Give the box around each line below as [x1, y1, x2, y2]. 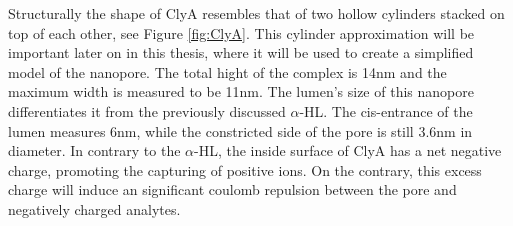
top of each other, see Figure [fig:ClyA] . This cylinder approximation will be [8, 22, 475, 43]
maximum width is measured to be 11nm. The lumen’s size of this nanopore [8, 81, 474, 102]
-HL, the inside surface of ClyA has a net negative [194, 140, 502, 161]
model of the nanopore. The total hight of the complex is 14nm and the [8, 61, 447, 82]
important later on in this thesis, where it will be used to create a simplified [8, 42, 474, 63]
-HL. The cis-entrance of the [299, 100, 473, 121]
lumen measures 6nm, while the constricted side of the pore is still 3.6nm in [8, 120, 473, 141]
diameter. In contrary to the [8, 140, 181, 161]
